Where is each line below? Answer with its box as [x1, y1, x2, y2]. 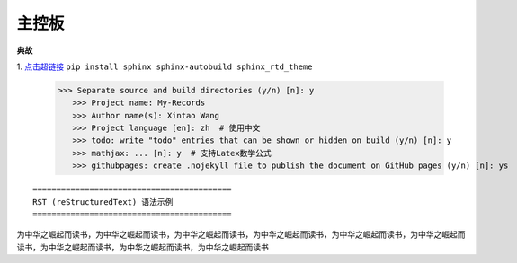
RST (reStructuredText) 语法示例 [32, 197, 174, 206]
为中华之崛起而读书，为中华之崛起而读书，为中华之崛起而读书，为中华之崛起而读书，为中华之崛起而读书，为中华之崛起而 [16, 229, 466, 240]
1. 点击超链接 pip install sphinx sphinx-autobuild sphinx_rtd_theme [16, 61, 313, 72]
